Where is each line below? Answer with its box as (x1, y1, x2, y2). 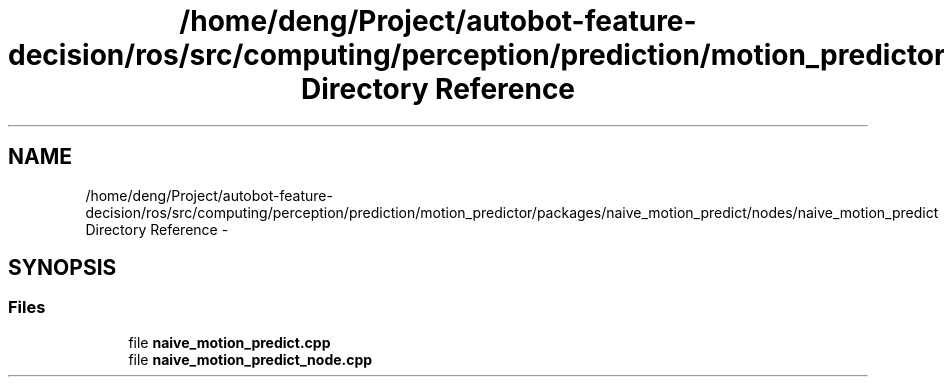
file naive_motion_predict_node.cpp (128, 350, 373, 368)
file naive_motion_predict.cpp (128, 333, 331, 351)
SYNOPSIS (8, 255, 117, 281)
